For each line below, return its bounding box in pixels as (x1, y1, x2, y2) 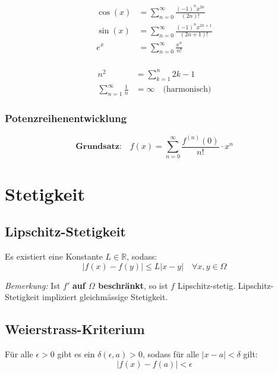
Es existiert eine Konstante (5, 250, 103, 263)
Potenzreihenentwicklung (5, 110, 127, 125)
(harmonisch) (163, 85, 211, 94)
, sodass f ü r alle (142, 348, 200, 360)
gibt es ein (57, 348, 95, 360)
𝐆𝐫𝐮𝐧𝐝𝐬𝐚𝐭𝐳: (75, 142, 122, 151)
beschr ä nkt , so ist (98, 279, 168, 291)
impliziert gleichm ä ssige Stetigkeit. (42, 291, 168, 303)
